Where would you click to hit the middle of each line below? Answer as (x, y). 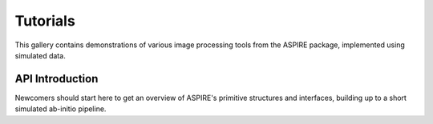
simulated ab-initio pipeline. (61, 109)
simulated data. (40, 55)
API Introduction (57, 79)
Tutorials (45, 21)
